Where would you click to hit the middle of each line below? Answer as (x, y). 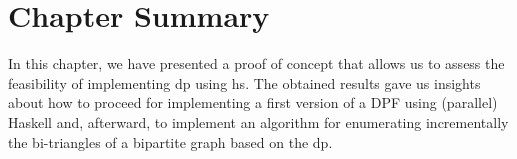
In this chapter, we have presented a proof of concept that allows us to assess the (256, 63)
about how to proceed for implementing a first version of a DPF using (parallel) (253, 102)
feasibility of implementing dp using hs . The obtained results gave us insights (244, 82)
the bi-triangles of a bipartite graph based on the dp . (170, 141)
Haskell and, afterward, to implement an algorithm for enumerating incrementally (258, 121)
